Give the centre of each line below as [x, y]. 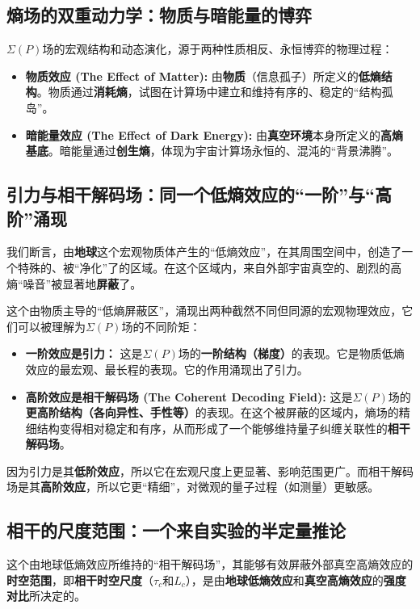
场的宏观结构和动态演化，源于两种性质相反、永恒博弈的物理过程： [218, 49]
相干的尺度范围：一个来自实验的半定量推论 [176, 530]
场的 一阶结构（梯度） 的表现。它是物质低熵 [291, 353]
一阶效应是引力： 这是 [84, 353]
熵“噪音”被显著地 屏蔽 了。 [74, 283]
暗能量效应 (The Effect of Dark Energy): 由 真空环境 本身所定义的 [203, 134]
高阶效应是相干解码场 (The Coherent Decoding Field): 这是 [189, 396]
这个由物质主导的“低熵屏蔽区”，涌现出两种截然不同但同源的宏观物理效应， [204, 311]
